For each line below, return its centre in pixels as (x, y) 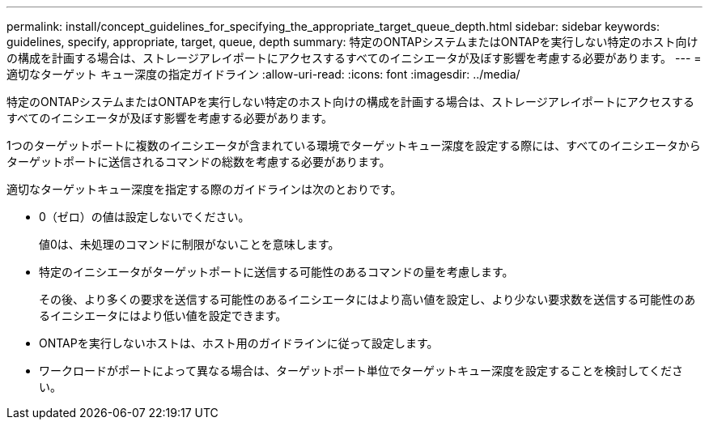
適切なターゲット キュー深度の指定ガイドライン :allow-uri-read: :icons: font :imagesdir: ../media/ (263, 74)
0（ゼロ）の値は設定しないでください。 (144, 217)
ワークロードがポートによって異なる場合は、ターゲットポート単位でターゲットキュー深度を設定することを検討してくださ (361, 371)
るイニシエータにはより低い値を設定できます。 (163, 315)
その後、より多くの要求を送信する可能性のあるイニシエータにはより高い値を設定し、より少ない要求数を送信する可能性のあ (367, 299)
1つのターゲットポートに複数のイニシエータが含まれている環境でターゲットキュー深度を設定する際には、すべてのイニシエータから (354, 145)
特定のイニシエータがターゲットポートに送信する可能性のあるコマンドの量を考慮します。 (276, 272)
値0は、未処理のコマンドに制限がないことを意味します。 (189, 244)
